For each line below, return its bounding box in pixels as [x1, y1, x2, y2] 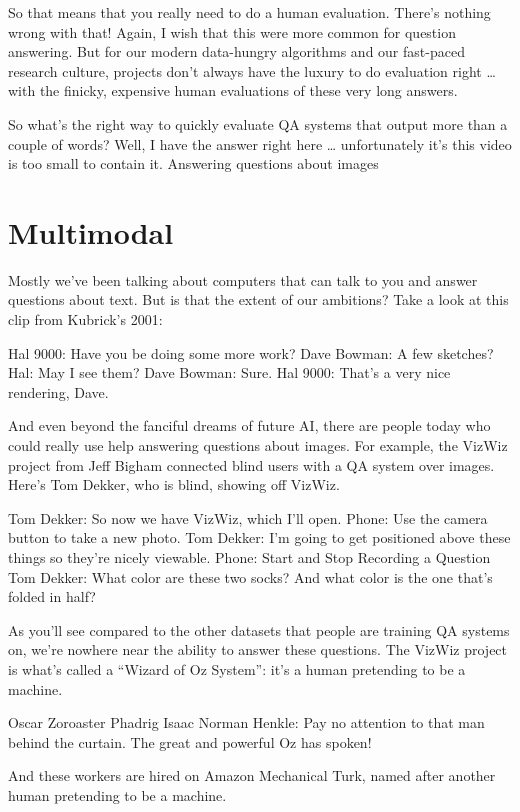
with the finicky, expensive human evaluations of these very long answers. [8, 80, 458, 101]
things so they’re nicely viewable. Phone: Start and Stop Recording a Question [8, 547, 491, 567]
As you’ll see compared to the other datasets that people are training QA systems [8, 619, 510, 640]
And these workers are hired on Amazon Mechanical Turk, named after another [8, 765, 496, 786]
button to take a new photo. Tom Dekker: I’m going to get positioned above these [8, 527, 511, 548]
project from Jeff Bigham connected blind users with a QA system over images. [8, 454, 495, 475]
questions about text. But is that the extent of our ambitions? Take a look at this [8, 289, 509, 310]
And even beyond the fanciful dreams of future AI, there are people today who [8, 415, 491, 436]
